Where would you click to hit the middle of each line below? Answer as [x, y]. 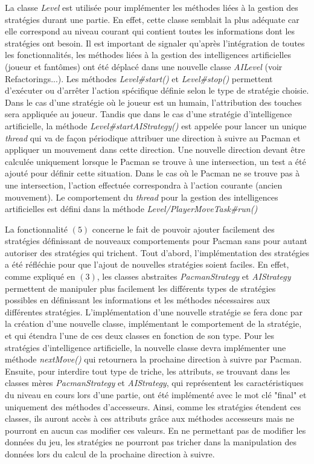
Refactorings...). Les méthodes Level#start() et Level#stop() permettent [139, 78]
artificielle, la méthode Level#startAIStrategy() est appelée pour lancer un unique [156, 125]
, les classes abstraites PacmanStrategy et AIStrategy [194, 276]
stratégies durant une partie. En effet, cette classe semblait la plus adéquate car [152, 19]
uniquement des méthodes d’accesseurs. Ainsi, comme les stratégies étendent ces [153, 406]
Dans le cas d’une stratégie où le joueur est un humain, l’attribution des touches [153, 102]
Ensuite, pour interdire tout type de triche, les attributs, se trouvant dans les [148, 371]
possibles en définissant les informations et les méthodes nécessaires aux [138, 300]
